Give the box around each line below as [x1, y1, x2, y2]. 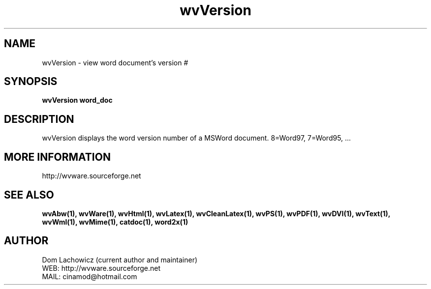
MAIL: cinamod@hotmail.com [42, 272, 137, 281]
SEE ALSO [4, 188, 54, 201]
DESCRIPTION [4, 113, 74, 125]
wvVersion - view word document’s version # [42, 58, 188, 67]
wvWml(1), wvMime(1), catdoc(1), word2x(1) [42, 217, 188, 226]
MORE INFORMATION [4, 150, 111, 163]
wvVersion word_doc [42, 96, 113, 105]
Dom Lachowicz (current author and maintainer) [42, 255, 198, 264]
